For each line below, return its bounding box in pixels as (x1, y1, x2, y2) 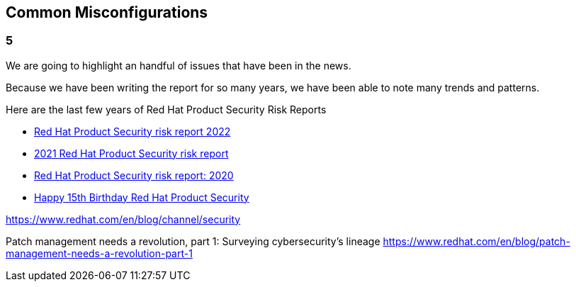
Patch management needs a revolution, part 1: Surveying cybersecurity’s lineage (6, 235, 380, 247)
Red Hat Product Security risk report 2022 (34, 125, 231, 137)
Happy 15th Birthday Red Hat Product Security (34, 191, 249, 203)
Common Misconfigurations (6, 4, 208, 21)
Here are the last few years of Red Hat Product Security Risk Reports (6, 103, 327, 116)
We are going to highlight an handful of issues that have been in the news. (6, 59, 351, 72)
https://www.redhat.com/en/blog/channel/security (6, 213, 241, 225)
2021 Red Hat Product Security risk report (34, 147, 229, 159)
